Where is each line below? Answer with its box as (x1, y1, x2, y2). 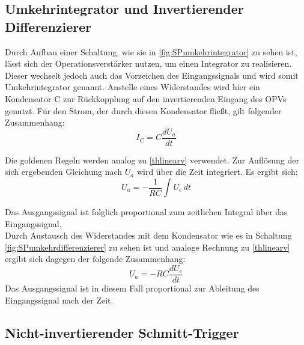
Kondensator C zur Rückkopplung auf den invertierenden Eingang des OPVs (5, 92, 287, 105)
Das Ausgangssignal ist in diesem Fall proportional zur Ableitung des (5, 282, 260, 295)
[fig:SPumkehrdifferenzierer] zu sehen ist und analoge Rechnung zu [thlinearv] (5, 240, 290, 253)
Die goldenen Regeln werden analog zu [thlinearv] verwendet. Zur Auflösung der (5, 153, 299, 166)
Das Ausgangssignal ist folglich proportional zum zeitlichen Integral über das (5, 206, 288, 218)
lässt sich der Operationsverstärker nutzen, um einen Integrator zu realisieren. (5, 57, 292, 70)
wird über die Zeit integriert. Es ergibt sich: (136, 165, 298, 178)
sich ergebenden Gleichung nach (5, 165, 123, 178)
